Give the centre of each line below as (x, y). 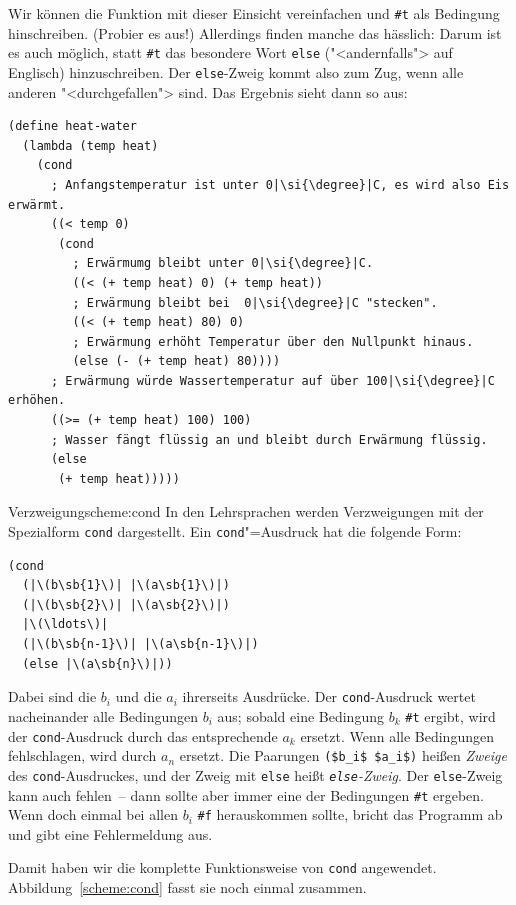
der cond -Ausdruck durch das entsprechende (143, 735)
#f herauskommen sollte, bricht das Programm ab (350, 814)
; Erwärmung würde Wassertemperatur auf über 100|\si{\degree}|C (272, 380)
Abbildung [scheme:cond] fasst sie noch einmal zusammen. (187, 887)
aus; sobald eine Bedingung (300, 715)
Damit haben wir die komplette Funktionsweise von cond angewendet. (222, 867)
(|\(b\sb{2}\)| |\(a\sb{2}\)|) (126, 604)
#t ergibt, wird (450, 715)
